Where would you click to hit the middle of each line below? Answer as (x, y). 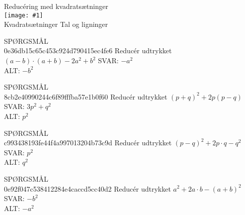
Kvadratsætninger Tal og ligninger (56, 24)
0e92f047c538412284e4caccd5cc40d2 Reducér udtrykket (87, 188)
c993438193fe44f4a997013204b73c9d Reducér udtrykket (88, 143)
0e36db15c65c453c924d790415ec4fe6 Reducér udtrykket (88, 51)
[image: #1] (24, 15)
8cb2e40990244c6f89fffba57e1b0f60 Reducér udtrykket (86, 96)
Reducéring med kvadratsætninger (56, 6)
